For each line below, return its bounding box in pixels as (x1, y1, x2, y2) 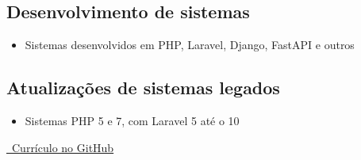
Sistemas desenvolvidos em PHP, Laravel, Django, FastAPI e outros (25, 36, 355, 53)
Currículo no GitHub (11, 139, 114, 155)
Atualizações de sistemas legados (6, 75, 280, 100)
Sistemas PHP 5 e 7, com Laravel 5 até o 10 (25, 112, 240, 128)
